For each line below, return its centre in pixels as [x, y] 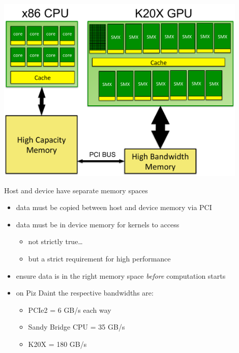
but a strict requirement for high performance [99, 258]
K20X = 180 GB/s [57, 344]
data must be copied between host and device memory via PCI [114, 207]
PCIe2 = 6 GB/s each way [70, 310]
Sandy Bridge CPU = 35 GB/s [77, 327]
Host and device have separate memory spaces [76, 190]
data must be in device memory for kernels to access [98, 224]
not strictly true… [55, 241]
